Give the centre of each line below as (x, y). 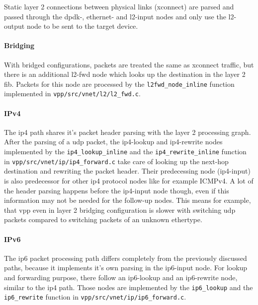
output (14, 26)
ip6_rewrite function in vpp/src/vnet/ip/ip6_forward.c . (95, 297)
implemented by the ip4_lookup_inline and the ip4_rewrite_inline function (125, 152)
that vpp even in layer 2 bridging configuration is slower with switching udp (120, 210)
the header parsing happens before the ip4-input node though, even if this (117, 190)
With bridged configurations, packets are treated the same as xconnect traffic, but (129, 64)
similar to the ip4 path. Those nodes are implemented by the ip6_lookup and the (129, 287)
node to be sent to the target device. (82, 26)
